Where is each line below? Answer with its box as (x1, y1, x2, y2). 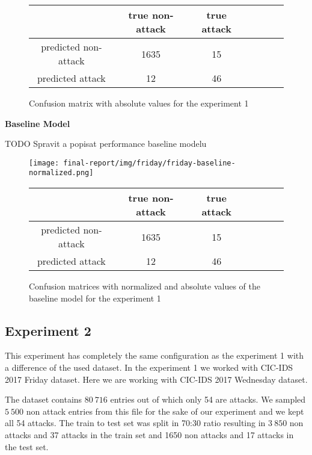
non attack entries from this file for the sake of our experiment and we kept (26, 404, 304, 417)
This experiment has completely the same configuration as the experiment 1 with (5, 349, 304, 362)
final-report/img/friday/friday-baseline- (63, 158, 236, 167)
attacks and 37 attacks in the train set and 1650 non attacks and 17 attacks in (5, 429, 294, 441)
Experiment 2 (5, 321, 91, 339)
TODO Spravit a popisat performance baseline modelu (5, 137, 207, 150)
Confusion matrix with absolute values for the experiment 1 (29, 97, 249, 109)
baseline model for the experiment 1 (29, 291, 161, 304)
